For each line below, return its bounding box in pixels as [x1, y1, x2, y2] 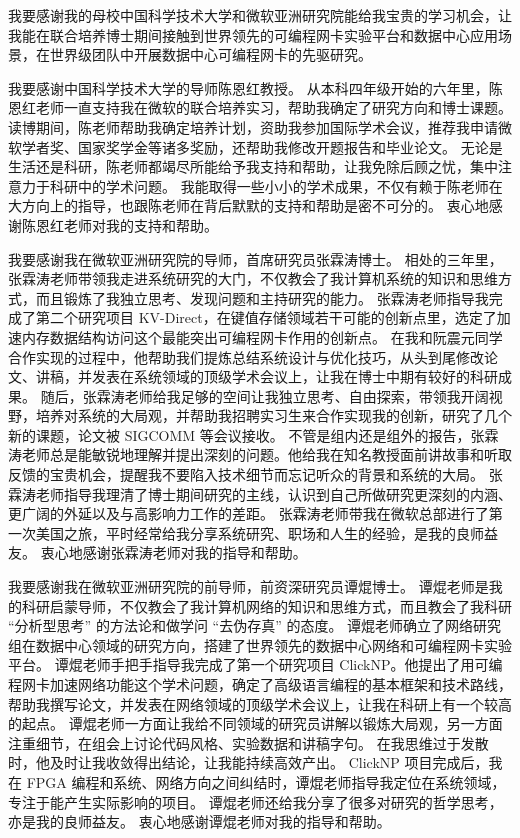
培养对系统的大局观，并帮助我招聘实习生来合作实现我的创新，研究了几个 [35, 405, 512, 426]
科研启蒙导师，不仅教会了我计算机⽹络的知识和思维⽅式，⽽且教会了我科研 [21, 595, 512, 616]
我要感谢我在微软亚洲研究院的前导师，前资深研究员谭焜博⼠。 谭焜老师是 [8, 576, 489, 597]
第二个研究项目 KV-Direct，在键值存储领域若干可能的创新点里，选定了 [35, 307, 497, 328]
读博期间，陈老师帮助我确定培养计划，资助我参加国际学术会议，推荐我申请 [8, 116, 498, 137]
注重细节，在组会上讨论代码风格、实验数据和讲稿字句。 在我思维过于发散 [8, 732, 489, 753]
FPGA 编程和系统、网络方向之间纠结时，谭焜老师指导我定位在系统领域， [26, 771, 506, 792]
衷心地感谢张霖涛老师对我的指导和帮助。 [40, 542, 307, 563]
